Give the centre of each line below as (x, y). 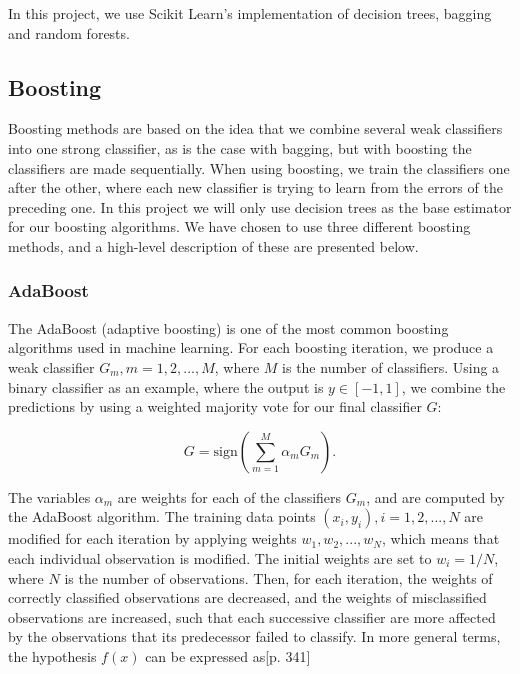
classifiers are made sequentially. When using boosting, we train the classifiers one (259, 167)
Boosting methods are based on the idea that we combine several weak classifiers (255, 128)
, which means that (440, 538)
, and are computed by (435, 496)
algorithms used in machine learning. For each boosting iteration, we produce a (251, 347)
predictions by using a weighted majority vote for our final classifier (215, 406)
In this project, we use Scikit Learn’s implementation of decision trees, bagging (250, 13)
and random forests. (69, 32)
